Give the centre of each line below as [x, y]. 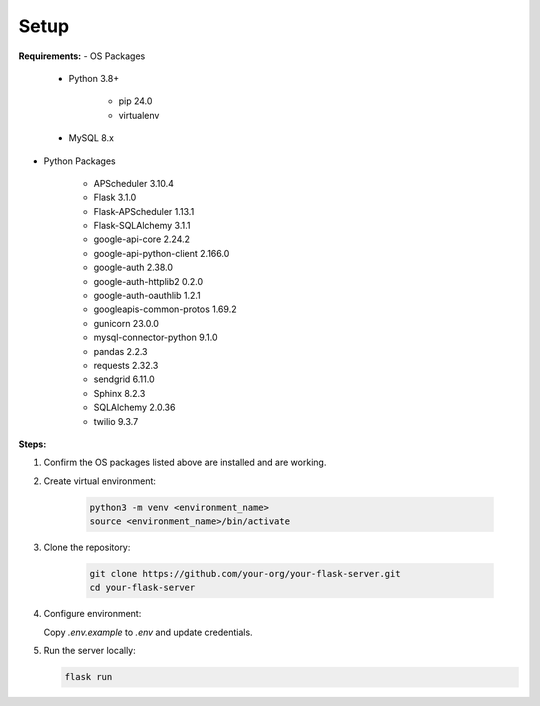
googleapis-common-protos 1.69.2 [165, 309]
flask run [88, 677]
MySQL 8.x [91, 138]
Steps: [32, 444]
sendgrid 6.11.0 [124, 379]
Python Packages [79, 161]
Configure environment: [92, 614]
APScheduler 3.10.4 [134, 183]
